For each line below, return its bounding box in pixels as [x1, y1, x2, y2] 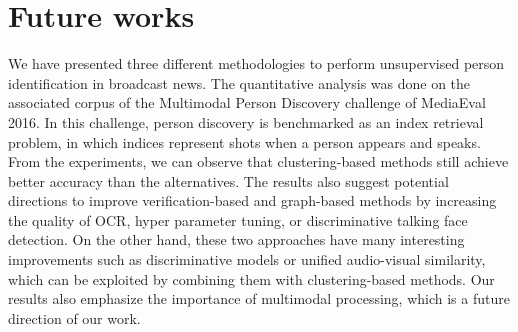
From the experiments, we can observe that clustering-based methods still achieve [8, 151, 509, 172]
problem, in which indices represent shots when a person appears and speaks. [8, 131, 481, 152]
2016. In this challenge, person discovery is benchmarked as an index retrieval [8, 111, 484, 132]
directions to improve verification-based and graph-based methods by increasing [8, 190, 497, 211]
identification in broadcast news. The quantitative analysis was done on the [8, 72, 471, 93]
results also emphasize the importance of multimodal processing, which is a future [8, 288, 510, 309]
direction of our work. [8, 307, 141, 328]
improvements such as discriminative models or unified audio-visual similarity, [8, 249, 486, 270]
